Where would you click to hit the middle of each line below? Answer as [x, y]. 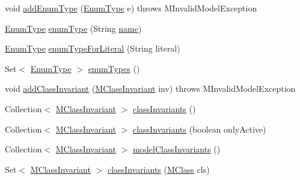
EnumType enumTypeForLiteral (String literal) [93, 48]
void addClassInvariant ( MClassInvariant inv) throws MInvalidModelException [150, 88]
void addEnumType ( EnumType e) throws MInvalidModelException [131, 8]
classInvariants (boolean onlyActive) [199, 129]
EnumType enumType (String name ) [73, 28]
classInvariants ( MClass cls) [158, 169]
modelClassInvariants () [176, 149]
